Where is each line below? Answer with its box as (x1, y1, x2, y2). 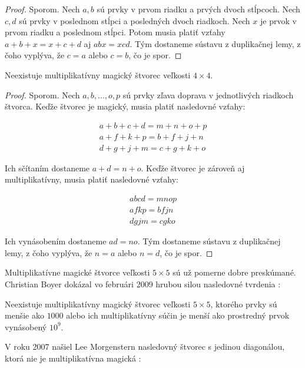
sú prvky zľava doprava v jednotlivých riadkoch (122, 88, 294, 101)
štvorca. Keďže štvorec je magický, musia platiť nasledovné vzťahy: (5, 100, 246, 112)
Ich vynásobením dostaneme (5, 235, 107, 247)
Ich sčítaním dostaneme (5, 161, 90, 174)
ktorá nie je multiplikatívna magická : (5, 352, 141, 364)
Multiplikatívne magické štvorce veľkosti (5, 266, 150, 279)
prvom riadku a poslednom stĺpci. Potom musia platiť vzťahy (5, 26, 226, 38)
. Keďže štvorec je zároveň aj (141, 161, 245, 174)
